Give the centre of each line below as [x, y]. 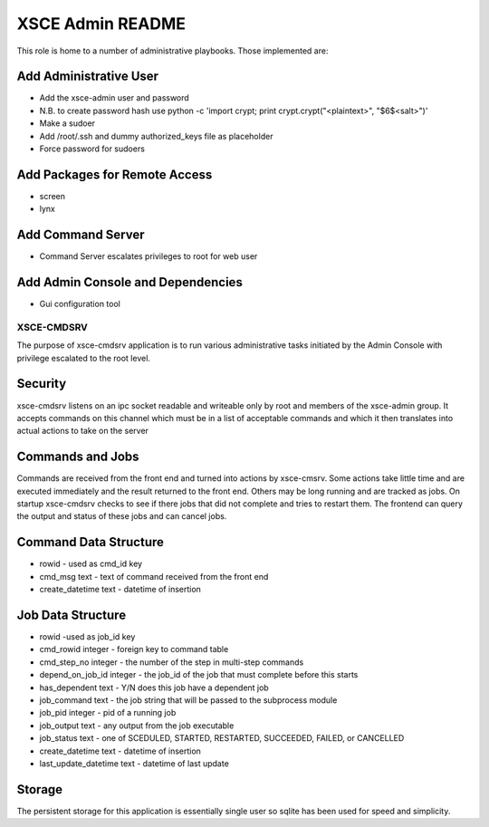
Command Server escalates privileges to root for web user [149, 256]
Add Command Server [81, 235]
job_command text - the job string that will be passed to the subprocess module [188, 700]
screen [53, 196]
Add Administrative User [87, 77]
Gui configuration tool [80, 304]
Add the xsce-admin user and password [114, 98]
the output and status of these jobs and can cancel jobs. [122, 516]
